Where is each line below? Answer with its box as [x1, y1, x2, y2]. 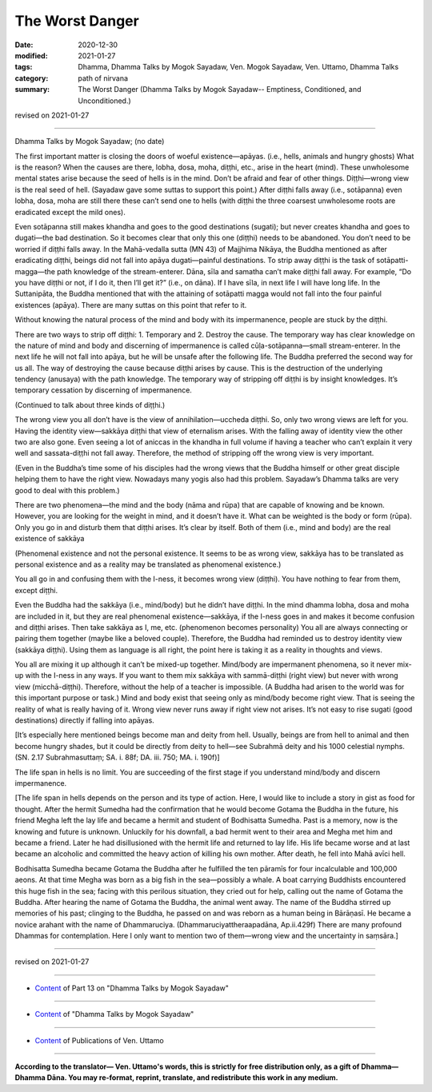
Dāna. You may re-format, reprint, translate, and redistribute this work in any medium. [46, 1073, 339, 1082]
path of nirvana [78, 73, 128, 83]
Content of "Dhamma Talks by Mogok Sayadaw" [34, 1010, 194, 1019]
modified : [14, 50, 48, 60]
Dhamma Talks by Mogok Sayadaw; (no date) [14, 137, 165, 146]
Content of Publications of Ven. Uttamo [34, 1035, 164, 1045]
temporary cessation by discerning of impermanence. [14, 385, 192, 395]
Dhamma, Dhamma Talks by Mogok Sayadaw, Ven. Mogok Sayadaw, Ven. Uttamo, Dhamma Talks [78, 62, 399, 72]
